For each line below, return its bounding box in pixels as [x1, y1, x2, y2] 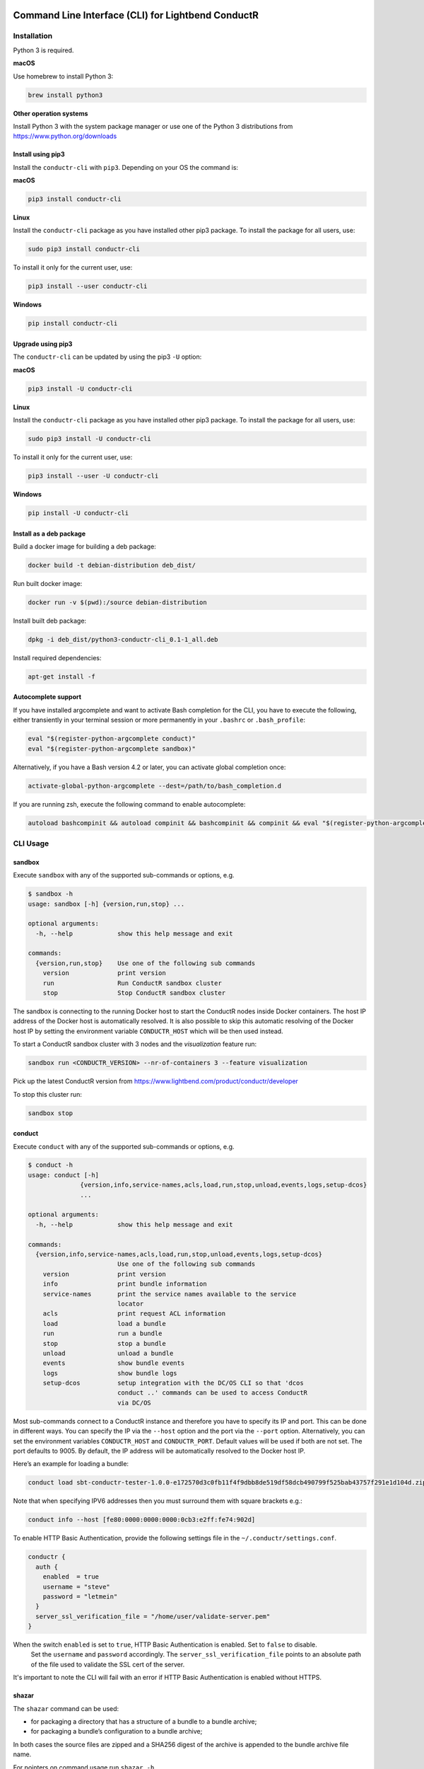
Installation [13, 31, 53, 41]
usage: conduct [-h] [28, 1171, 99, 1179]
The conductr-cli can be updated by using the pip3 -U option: [13, 352, 202, 361]
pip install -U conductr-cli [28, 509, 129, 517]
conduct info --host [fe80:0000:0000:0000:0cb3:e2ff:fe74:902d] [28, 1516, 256, 1524]
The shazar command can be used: [13, 1704, 119, 1712]
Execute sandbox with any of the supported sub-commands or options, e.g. [13, 871, 235, 880]
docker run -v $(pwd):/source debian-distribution [28, 598, 208, 606]
